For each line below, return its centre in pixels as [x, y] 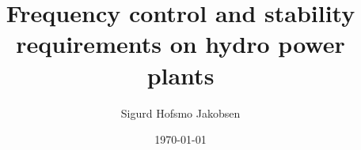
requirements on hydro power [180, 44]
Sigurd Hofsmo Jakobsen [180, 112]
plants [180, 75]
